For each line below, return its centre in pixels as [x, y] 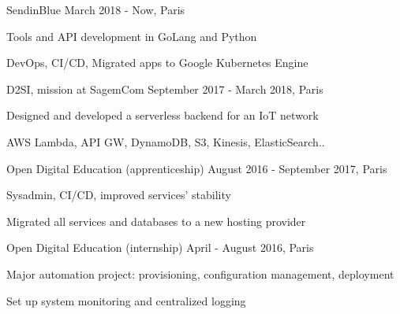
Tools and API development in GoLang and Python [132, 36]
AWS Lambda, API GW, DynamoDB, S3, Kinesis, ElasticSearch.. [166, 141]
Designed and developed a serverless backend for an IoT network [163, 115]
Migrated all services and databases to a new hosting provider [156, 221]
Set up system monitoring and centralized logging [126, 300]
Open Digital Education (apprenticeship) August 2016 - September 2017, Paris [197, 168]
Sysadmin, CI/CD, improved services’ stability [119, 195]
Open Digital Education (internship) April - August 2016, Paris [160, 248]
